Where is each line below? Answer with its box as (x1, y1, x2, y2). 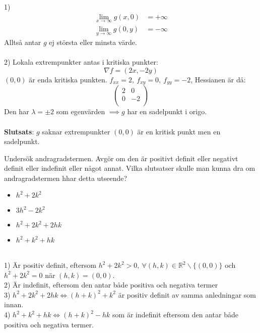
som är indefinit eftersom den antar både (112, 309, 238, 320)
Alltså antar (4, 37, 41, 47)
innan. (4, 299, 24, 310)
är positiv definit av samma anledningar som (118, 289, 256, 300)
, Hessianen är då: (190, 74, 246, 84)
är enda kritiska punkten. (29, 74, 107, 84)
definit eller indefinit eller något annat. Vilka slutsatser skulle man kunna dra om (4, 163, 255, 173)
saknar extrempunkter (42, 126, 110, 136)
